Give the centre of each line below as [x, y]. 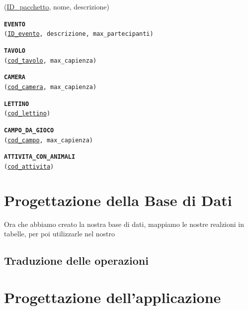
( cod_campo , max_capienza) [48, 140]
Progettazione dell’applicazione [113, 297]
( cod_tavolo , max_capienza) [50, 60]
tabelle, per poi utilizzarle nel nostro [60, 234]
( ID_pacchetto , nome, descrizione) [57, 6]
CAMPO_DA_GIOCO [29, 130]
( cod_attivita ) [29, 166]
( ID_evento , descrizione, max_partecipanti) [79, 34]
